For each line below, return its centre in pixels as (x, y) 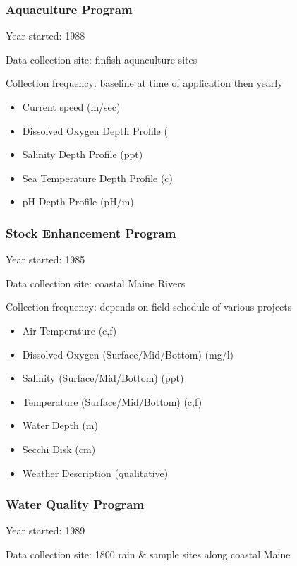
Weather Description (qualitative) (95, 472)
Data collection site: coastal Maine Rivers (96, 283)
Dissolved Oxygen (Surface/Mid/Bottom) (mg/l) (128, 354)
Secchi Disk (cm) (59, 448)
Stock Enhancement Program (91, 233)
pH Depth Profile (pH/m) (78, 201)
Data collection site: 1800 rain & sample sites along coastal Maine (148, 554)
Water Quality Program (75, 504)
